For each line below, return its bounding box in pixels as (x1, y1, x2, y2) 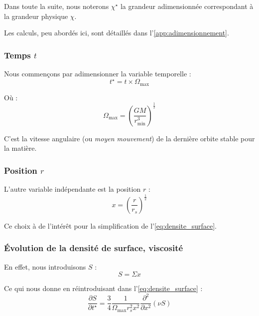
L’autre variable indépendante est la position (4, 183, 141, 194)
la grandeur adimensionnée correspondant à (120, 1, 254, 11)
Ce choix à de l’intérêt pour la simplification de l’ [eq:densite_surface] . (4, 220, 217, 231)
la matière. (4, 143, 37, 153)
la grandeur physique (4, 10, 68, 21)
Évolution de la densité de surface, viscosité (4, 242, 183, 254)
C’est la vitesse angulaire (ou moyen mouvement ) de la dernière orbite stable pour (4, 133, 255, 143)
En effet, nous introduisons (4, 261, 86, 272)
